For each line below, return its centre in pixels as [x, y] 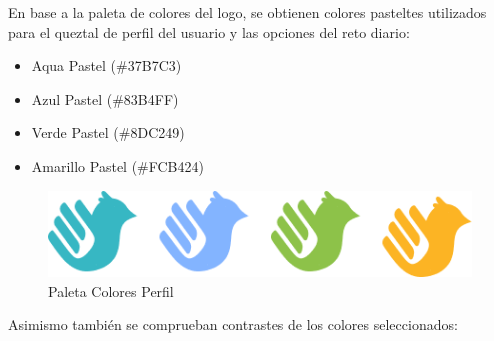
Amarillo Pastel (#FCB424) [117, 165]
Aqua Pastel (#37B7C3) [106, 65]
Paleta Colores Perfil [111, 290]
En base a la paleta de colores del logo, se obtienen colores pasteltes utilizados [247, 12]
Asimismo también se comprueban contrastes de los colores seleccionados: [233, 324]
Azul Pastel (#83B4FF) [105, 98]
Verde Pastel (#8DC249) [108, 132]
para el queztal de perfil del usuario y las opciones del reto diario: [209, 31]
